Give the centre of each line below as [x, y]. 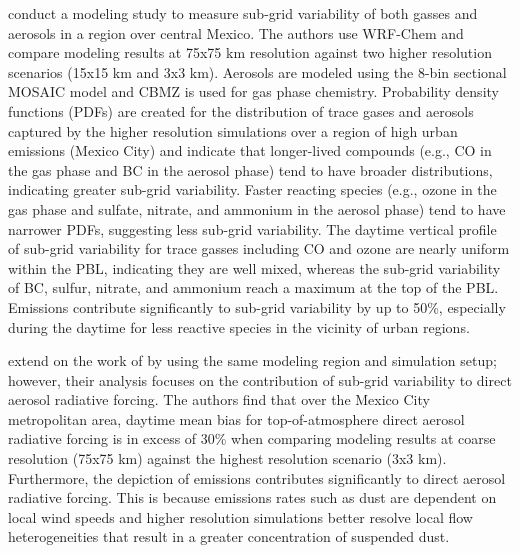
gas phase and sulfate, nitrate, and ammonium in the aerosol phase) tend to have [257, 208]
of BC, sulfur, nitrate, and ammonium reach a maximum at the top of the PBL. [253, 287]
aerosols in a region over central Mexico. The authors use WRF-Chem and [236, 32]
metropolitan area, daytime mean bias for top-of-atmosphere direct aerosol [236, 418]
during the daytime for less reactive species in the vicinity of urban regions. [239, 326]
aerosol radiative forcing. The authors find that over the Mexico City [219, 399]
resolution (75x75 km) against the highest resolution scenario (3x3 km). [227, 458]
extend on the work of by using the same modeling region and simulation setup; [252, 360]
